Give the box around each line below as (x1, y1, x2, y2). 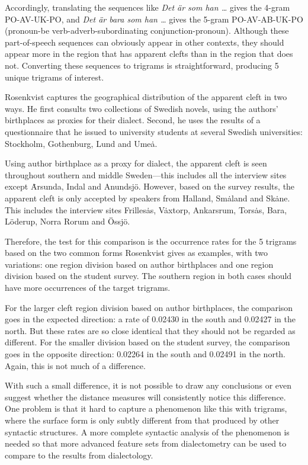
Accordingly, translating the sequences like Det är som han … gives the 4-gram (5, 1, 290, 13)
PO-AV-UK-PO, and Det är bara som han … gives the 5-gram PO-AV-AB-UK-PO (5, 12, 303, 25)
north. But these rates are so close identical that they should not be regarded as (5, 324, 296, 336)
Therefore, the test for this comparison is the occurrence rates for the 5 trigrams (5, 235, 297, 247)
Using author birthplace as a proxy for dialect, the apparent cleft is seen (5, 157, 267, 169)
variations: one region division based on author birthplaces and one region (5, 258, 274, 270)
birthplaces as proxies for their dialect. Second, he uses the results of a (5, 114, 261, 126)
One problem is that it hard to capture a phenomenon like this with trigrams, (5, 402, 287, 415)
